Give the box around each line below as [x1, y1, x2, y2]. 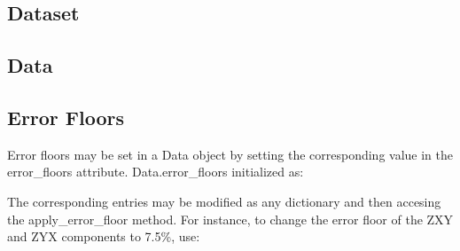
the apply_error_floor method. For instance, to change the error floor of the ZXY [7, 209, 454, 228]
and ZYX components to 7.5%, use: [7, 227, 200, 246]
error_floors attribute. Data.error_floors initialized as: [7, 162, 304, 181]
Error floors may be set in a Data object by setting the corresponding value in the [7, 145, 453, 163]
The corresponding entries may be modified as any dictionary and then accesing [7, 192, 441, 210]
